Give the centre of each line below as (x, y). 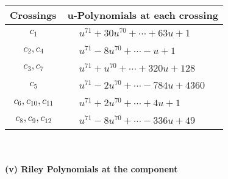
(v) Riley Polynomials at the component (91, 169)
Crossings (33, 15)
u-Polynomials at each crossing (143, 15)
